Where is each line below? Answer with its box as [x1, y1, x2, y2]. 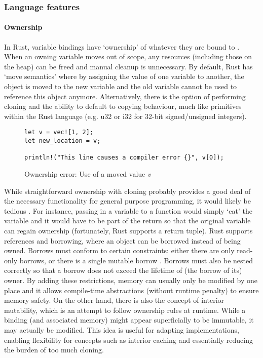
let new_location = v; [24, 137, 101, 145]
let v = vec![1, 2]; [24, 129, 94, 136]
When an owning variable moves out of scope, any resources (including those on [4, 51, 252, 62]
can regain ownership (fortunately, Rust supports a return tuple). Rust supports [4, 225, 253, 235]
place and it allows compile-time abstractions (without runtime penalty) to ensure [4, 285, 259, 295]
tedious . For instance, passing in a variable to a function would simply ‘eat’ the [4, 205, 252, 216]
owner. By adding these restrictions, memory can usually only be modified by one [4, 274, 257, 285]
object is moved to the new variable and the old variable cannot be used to [4, 81, 237, 92]
